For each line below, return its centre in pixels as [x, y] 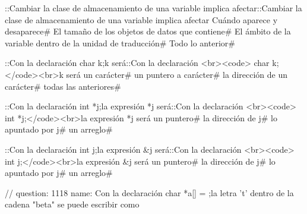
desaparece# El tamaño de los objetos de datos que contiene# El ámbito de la [148, 31]
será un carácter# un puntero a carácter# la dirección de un [177, 74]
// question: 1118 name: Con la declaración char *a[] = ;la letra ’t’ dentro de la [149, 192]
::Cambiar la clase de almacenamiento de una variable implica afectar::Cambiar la [153, 8]
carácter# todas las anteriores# [63, 86]
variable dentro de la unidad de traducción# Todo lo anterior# [120, 43]
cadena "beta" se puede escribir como [72, 204]
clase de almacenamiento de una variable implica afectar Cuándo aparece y [141, 19]
